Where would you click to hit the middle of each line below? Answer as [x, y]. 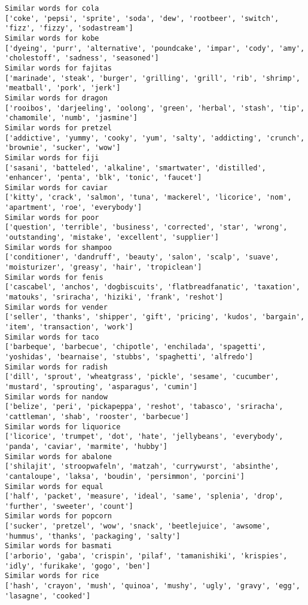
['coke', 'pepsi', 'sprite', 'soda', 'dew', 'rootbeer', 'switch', [142, 18]
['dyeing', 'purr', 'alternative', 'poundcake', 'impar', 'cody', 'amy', [155, 48]
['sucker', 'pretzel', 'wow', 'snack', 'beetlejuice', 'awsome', [138, 526]
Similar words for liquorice [63, 427]
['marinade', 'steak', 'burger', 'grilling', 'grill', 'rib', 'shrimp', [153, 78]
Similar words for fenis [54, 277]
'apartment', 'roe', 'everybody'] [74, 208]
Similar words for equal [54, 486]
